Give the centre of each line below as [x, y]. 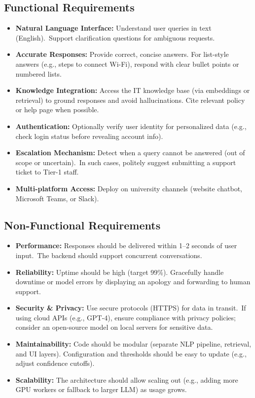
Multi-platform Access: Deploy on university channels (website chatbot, [129, 188]
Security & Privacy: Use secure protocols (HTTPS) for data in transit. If [131, 308]
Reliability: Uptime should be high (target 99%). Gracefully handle [120, 272]
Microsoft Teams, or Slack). [57, 198]
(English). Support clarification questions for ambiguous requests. [115, 37]
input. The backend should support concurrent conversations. [109, 255]
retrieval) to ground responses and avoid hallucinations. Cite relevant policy [130, 100]
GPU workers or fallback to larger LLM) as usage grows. [101, 389]
